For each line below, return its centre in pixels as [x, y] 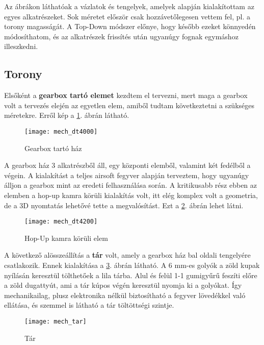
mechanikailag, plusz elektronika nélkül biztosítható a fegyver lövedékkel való [125, 295]
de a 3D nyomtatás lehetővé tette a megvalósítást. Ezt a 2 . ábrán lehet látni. [124, 205]
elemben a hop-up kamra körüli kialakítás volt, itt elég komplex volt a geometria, [131, 195]
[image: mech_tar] [56, 321]
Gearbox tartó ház [53, 148]
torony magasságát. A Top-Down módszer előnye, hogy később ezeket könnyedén [130, 26]
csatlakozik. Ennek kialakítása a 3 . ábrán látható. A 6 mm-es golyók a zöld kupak [132, 265]
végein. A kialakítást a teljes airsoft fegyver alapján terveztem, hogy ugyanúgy [127, 175]
